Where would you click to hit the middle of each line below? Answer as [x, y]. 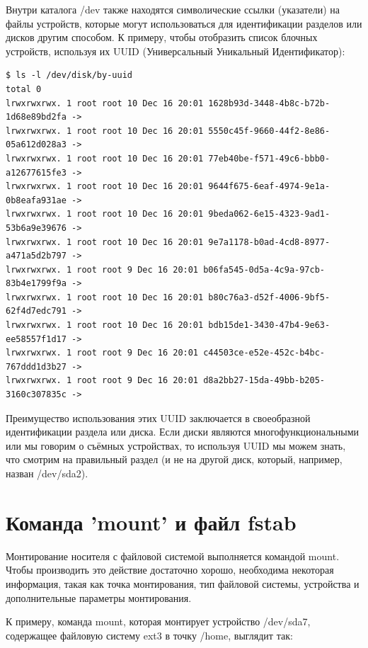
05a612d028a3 [36, 145]
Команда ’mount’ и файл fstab [151, 522]
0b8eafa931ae [36, 200]
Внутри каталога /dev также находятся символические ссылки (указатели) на [173, 9]
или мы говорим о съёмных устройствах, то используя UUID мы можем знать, [176, 445]
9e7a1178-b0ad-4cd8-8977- [269, 242]
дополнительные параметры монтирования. [99, 597]
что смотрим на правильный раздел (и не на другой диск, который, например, [174, 459]
